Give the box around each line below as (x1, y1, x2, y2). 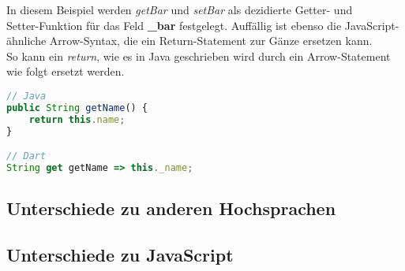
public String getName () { (6, 102, 148, 113)
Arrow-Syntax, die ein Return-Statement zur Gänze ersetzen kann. (49, 32, 373, 49)
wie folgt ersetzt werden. (6, 63, 125, 80)
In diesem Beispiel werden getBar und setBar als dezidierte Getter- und (6, 2, 353, 17)
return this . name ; (28, 113, 126, 125)
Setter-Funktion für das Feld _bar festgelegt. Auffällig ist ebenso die (6, 17, 342, 33)
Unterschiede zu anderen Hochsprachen (6, 196, 336, 221)
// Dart (6, 150, 47, 162)
